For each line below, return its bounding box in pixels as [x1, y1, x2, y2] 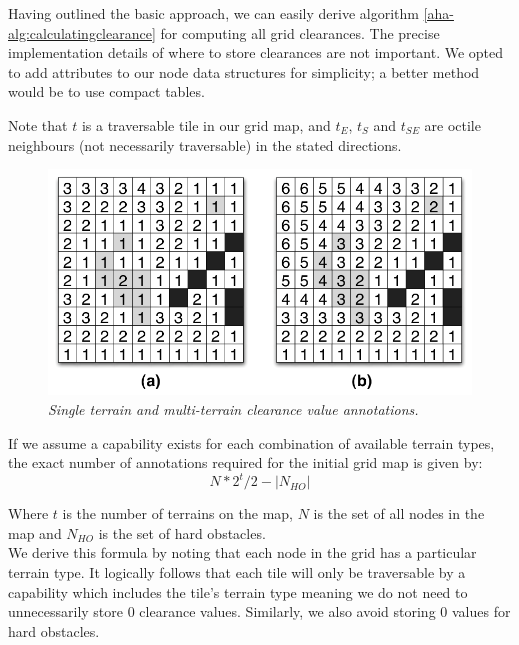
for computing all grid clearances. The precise [160, 22, 440, 43]
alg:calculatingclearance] [8, 22, 156, 43]
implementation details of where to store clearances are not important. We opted [8, 42, 504, 63]
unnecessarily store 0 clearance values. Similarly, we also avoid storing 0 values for [8, 601, 511, 622]
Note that [8, 114, 68, 135]
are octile [424, 114, 481, 135]
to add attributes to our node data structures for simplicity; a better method [8, 61, 480, 82]
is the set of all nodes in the [313, 503, 485, 524]
